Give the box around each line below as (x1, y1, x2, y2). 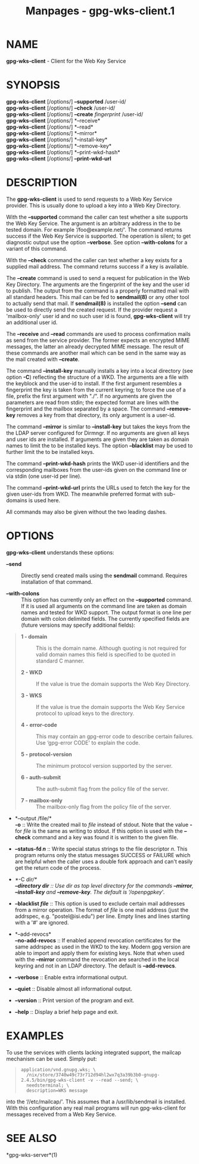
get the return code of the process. (14, 864, 101, 871)
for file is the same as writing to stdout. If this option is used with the (14, 827, 183, 835)
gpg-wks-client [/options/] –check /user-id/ (6, 104, 116, 111)
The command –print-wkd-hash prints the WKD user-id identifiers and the (6, 460, 189, 467)
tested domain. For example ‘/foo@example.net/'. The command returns (6, 226, 183, 233)
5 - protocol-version (20, 751, 73, 758)
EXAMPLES (6, 1029, 64, 1042)
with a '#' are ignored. (14, 919, 69, 926)
